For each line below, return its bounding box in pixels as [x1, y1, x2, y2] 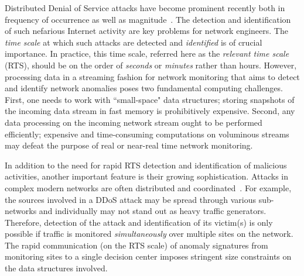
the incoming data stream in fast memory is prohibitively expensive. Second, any [5, 105, 295, 117]
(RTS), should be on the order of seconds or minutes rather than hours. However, [5, 58, 297, 71]
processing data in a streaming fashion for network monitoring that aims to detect [5, 70, 300, 82]
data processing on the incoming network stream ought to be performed [5, 116, 262, 128]
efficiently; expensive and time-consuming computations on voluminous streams [5, 127, 289, 140]
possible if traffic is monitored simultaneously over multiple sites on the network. [5, 227, 293, 240]
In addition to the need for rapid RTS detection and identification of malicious [5, 158, 287, 171]
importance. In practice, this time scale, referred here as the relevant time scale [5, 47, 289, 60]
